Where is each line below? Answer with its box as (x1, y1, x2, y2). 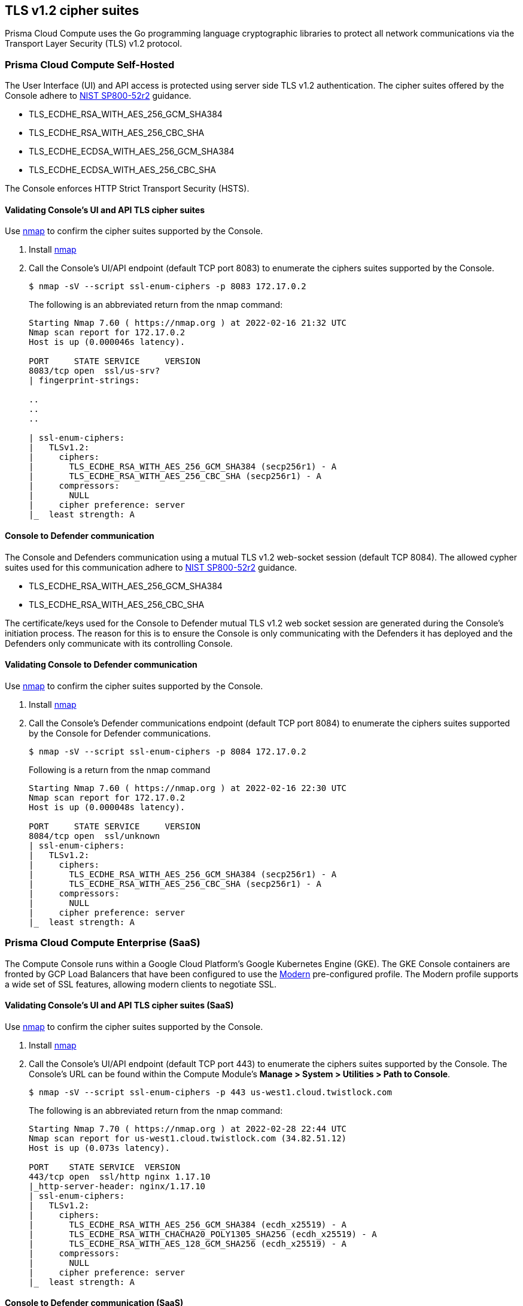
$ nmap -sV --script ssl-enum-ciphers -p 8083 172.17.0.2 (29, 281, 306, 292)
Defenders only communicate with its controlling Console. (5, 638, 233, 649)
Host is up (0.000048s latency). (29, 802, 186, 812)
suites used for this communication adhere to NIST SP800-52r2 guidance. (5, 562, 297, 572)
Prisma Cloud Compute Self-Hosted (5, 58, 175, 71)
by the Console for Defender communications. (29, 728, 211, 738)
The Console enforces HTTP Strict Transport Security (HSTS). (5, 183, 250, 194)
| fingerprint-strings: (29, 375, 140, 386)
